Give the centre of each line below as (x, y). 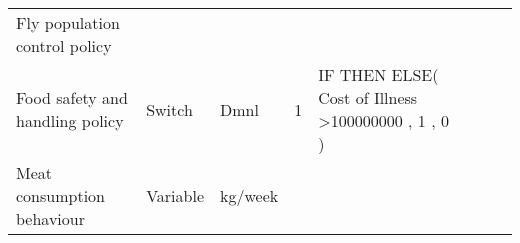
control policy (64, 45)
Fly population (68, 22)
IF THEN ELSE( (378, 74)
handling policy (70, 120)
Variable (175, 195)
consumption (60, 195)
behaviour (50, 218)
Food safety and (72, 97)
